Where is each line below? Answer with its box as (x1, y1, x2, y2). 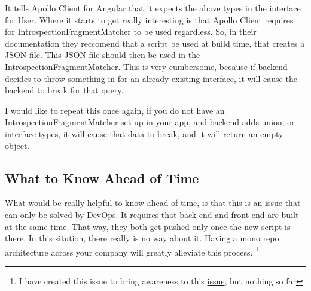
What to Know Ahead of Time (5, 168, 199, 187)
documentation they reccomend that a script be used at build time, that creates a (5, 37, 305, 49)
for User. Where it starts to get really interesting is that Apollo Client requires (5, 13, 294, 26)
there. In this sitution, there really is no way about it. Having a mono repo (5, 232, 279, 244)
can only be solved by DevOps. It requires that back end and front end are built (5, 208, 299, 220)
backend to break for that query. (5, 84, 124, 96)
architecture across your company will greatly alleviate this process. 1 (5, 244, 259, 258)
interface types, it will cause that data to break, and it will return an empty (5, 127, 283, 140)
